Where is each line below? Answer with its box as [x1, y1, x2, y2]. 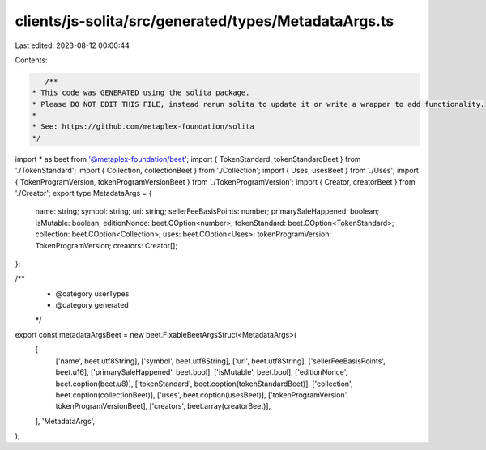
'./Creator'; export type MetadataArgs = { [15, 189, 152, 198]
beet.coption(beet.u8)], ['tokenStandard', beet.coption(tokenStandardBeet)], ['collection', [55, 379, 353, 388]
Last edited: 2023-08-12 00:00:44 [15, 40, 130, 50]
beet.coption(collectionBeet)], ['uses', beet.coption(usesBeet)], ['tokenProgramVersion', [55, 389, 349, 400]
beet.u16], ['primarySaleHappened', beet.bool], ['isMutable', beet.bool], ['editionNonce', [55, 367, 348, 377]
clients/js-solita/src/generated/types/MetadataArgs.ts [15, 12, 394, 30]
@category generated [55, 300, 129, 310]
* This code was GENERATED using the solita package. [32, 88, 250, 97]
